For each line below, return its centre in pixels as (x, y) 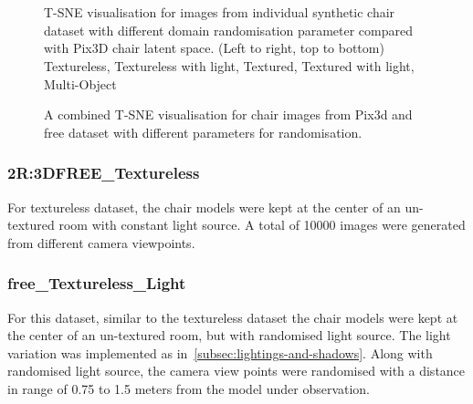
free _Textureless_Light (97, 283)
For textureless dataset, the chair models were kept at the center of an (204, 207)
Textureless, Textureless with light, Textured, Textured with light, (229, 65)
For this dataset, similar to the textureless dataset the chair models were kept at (233, 317)
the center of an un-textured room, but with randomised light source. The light (229, 335)
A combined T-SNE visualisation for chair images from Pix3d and (228, 114)
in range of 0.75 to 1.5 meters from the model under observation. (189, 388)
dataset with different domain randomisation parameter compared (229, 30)
